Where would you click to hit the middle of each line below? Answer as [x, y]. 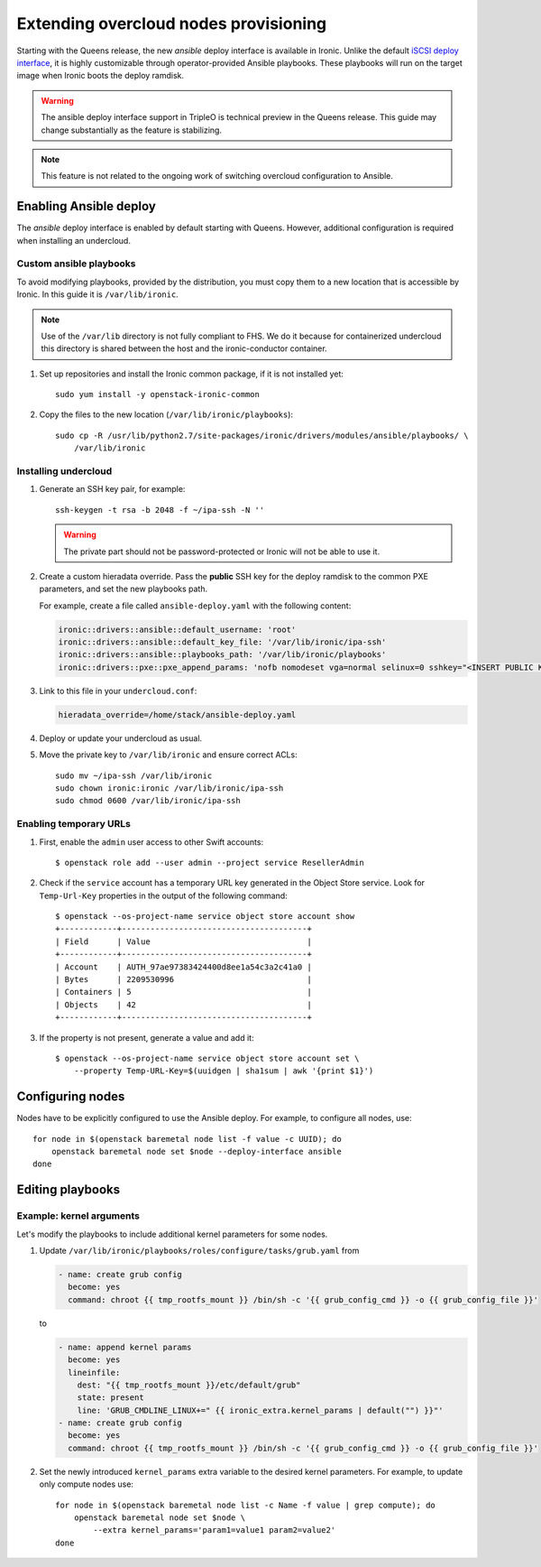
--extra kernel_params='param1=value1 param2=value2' [215, 1530]
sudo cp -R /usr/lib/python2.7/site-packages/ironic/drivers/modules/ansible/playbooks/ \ [262, 435]
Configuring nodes [71, 1097]
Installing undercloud [64, 471]
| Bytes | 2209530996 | [184, 980]
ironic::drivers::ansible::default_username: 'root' [177, 629]
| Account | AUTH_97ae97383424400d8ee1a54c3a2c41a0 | [184, 967]
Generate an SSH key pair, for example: [112, 489]
